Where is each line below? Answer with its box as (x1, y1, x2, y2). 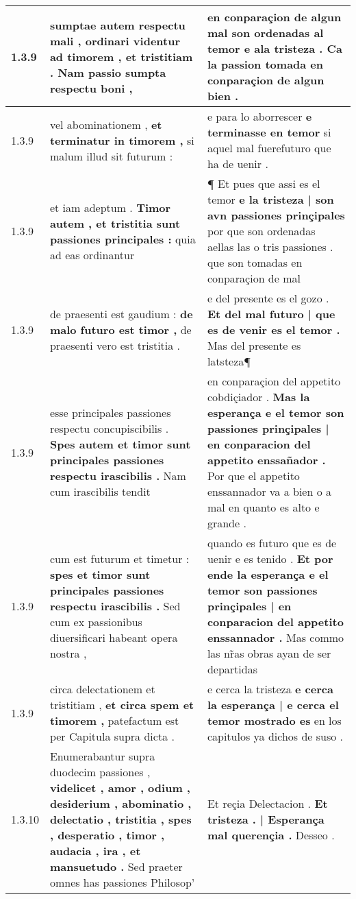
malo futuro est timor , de (49, 322, 192, 337)
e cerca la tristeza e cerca (207, 681, 333, 697)
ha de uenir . (207, 156, 268, 171)
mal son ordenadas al (207, 25, 324, 40)
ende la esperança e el (207, 566, 329, 582)
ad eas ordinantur (49, 246, 135, 263)
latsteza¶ (207, 353, 251, 369)
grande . (207, 515, 246, 531)
